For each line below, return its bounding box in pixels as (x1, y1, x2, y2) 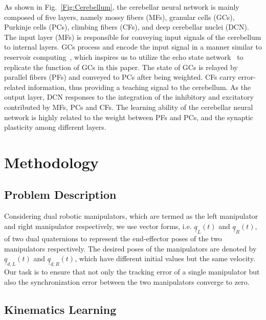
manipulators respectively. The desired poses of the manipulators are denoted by (4, 243, 257, 254)
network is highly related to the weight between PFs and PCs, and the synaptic (4, 111, 254, 122)
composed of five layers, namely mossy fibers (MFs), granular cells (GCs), (4, 11, 235, 22)
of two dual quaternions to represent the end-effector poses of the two (4, 233, 222, 243)
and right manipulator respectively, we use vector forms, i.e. (4, 220, 192, 231)
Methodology (4, 151, 99, 172)
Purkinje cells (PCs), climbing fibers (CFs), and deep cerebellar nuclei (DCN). (4, 21, 249, 32)
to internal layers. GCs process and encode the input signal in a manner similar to (4, 41, 262, 52)
